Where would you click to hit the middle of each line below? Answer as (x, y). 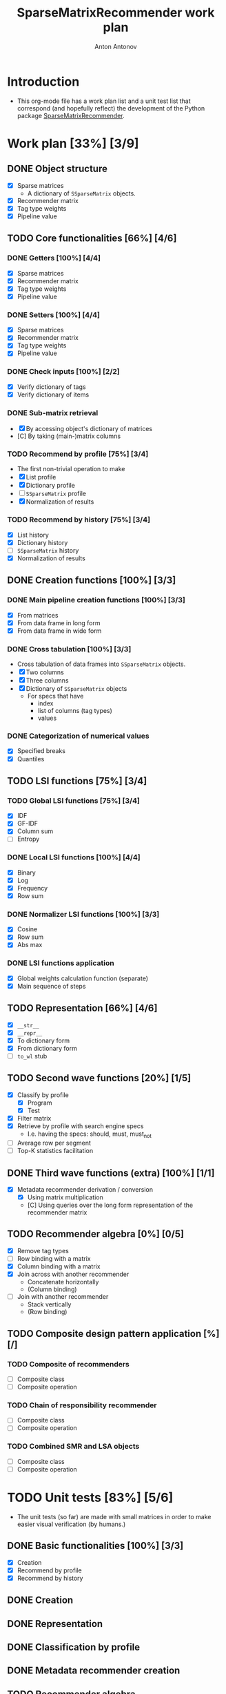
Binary (26, 873)
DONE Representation (55, 1624)
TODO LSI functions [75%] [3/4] (77, 781)
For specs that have (55, 696)
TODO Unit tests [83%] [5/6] (90, 1498)
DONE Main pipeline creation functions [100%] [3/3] (96, 600)
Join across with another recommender (73, 1274)
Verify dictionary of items (53, 394)
